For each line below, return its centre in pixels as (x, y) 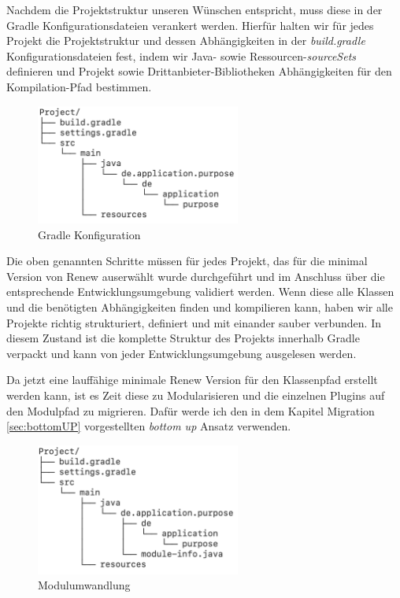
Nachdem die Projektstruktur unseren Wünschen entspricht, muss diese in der (194, 9)
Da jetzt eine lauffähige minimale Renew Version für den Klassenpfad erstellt (192, 380)
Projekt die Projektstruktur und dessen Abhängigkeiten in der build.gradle (186, 41)
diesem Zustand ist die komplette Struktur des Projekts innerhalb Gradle (183, 338)
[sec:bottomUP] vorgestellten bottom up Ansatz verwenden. (149, 426)
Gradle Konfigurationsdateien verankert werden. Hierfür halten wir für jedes (190, 25)
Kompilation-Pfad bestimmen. (79, 86)
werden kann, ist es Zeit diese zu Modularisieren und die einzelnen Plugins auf (196, 395)
